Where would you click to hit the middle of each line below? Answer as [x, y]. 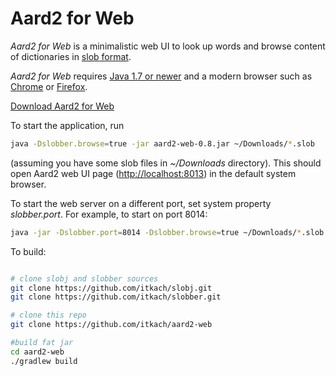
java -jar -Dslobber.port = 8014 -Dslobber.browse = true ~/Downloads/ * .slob [167, 232]
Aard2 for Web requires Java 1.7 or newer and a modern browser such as [161, 76]
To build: [28, 251]
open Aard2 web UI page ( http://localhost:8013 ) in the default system [153, 173]
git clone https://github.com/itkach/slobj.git [111, 288]
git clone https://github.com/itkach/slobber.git [116, 297]
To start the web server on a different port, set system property [141, 203]
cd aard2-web [37, 352]
